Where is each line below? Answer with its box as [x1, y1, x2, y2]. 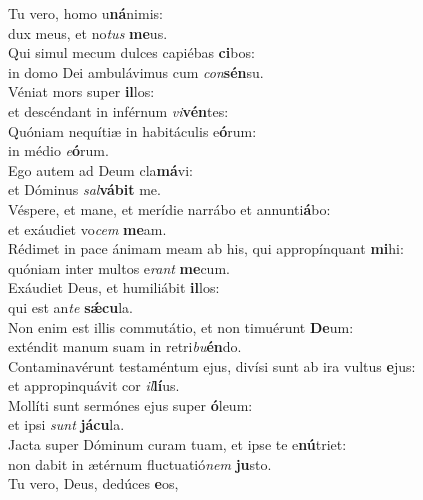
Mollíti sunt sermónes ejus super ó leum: [8, 394, 253, 415]
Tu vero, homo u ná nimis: [8, 3, 163, 23]
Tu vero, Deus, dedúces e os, [8, 473, 179, 494]
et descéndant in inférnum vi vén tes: [8, 100, 229, 121]
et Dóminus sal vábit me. [8, 179, 161, 200]
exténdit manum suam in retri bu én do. [8, 336, 242, 357]
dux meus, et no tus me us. [8, 22, 168, 43]
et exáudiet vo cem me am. [8, 218, 167, 239]
